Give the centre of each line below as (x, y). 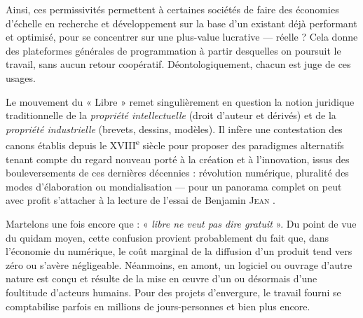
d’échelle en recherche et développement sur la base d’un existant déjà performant (181, 23)
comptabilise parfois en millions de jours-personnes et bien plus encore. (158, 306)
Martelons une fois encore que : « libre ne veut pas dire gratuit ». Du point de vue (181, 223)
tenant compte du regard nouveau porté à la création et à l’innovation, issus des (178, 159)
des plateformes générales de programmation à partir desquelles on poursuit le (173, 50)
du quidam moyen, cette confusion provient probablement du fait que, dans (167, 237)
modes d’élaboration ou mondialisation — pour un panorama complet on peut (174, 186)
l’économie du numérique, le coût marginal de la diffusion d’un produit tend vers (179, 251)
